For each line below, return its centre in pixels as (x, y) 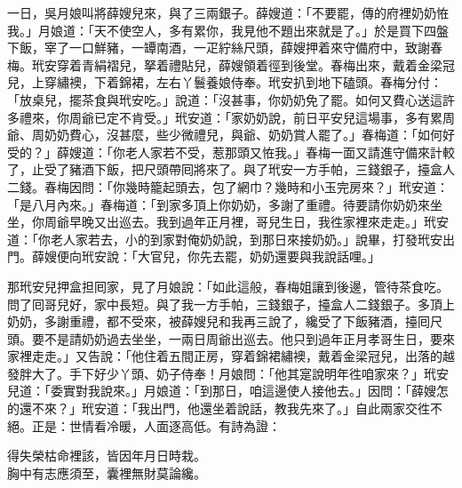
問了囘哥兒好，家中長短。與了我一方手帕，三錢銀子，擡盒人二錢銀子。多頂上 (231, 304)
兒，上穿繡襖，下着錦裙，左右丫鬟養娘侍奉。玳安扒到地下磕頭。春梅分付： (225, 82)
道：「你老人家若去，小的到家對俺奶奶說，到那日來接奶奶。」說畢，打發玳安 (225, 239)
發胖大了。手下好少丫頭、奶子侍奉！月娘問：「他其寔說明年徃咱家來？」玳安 (228, 373)
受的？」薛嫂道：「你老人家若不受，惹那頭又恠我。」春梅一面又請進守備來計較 (231, 152)
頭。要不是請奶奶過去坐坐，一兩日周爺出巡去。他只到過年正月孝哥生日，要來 (231, 338)
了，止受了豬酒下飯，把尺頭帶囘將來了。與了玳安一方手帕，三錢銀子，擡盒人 (231, 169)
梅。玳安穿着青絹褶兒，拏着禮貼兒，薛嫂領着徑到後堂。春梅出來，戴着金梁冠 (231, 64)
